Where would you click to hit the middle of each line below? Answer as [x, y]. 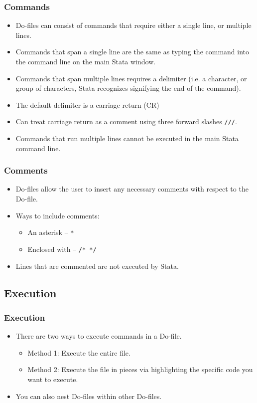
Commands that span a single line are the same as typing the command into [132, 52]
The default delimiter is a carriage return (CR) [87, 104]
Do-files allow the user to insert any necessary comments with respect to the [132, 189]
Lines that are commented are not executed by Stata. [97, 266]
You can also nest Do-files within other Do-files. [89, 396]
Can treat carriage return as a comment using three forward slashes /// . [126, 121]
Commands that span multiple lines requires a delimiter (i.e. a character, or [131, 78]
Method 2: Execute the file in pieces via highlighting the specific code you [140, 369]
